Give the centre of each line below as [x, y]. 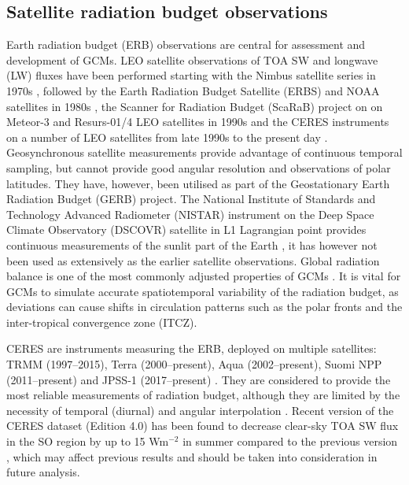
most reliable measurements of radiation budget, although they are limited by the [203, 395]
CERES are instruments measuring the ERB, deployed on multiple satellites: [192, 348]
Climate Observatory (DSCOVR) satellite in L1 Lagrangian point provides [186, 230]
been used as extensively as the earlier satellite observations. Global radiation [193, 260]
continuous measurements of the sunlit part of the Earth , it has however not [192, 244]
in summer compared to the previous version [290, 441]
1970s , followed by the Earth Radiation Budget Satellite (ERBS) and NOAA [193, 90]
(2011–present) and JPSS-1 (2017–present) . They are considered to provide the [199, 379]
